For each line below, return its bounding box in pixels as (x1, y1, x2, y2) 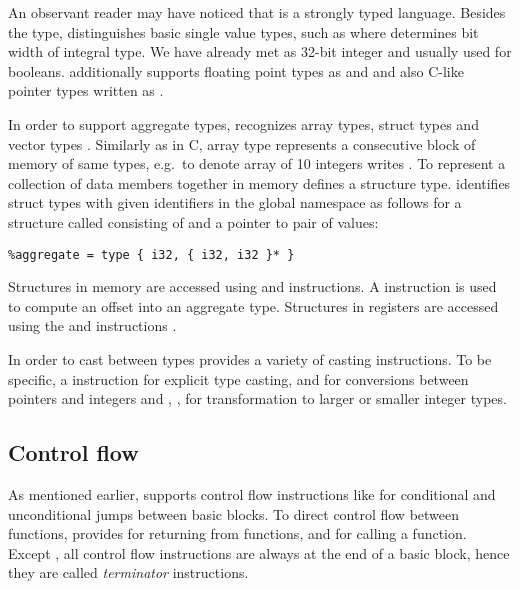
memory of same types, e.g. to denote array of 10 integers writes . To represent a (8, 153, 506, 174)
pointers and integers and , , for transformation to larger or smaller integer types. (8, 388, 507, 409)
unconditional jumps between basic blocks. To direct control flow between (8, 503, 460, 524)
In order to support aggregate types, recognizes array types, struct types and (8, 113, 479, 134)
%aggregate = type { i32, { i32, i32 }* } (8, 247, 295, 262)
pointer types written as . (8, 80, 164, 101)
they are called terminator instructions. (8, 562, 249, 583)
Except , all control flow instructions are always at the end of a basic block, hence (8, 542, 510, 563)
